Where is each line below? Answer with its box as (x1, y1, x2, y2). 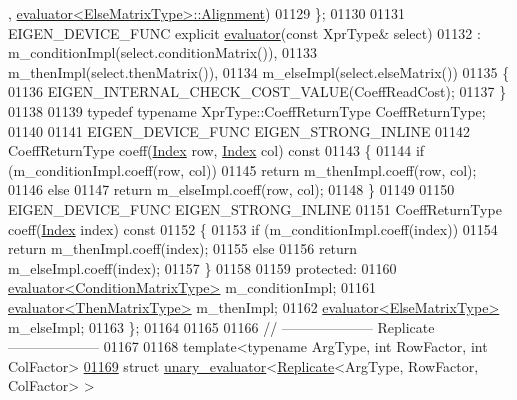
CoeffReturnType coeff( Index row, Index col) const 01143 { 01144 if (8, 140, 425, 161)
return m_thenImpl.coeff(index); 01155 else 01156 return (8, 238, 358, 259)
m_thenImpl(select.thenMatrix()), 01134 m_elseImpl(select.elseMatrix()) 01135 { (8, 61, 510, 82)
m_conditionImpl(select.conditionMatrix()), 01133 (8, 42, 317, 63)
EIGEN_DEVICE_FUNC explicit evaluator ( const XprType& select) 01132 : (8, 22, 481, 43)
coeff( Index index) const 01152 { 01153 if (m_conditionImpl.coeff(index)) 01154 (8, 218, 498, 239)
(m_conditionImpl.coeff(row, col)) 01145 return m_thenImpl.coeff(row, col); (8, 159, 477, 180)
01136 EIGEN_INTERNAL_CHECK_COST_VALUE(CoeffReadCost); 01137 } (8, 81, 507, 102)
